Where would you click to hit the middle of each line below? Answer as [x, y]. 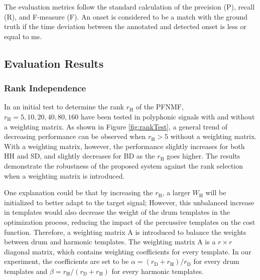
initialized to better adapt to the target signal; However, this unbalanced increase [129, 202]
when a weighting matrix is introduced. [64, 175]
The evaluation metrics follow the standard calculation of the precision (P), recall [129, 7]
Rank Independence [45, 88]
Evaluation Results [54, 63]
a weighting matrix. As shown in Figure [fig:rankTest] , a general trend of [116, 126]
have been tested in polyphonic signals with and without [168, 116]
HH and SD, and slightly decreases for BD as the [80, 156]
